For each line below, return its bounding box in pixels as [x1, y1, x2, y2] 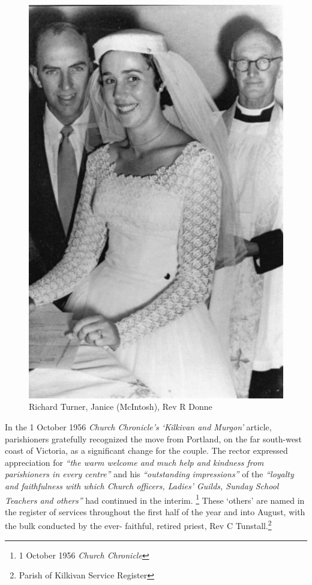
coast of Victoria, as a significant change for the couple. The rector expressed [5, 444, 288, 457]
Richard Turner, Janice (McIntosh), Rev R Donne [29, 400, 212, 413]
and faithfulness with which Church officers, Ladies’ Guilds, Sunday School [5, 480, 279, 492]
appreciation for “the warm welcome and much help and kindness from [5, 456, 264, 468]
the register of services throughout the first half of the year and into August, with [5, 505, 305, 518]
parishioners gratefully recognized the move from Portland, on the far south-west [5, 432, 302, 445]
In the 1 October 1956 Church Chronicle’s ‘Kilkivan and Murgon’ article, [5, 421, 272, 433]
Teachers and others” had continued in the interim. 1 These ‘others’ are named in [5, 492, 305, 506]
